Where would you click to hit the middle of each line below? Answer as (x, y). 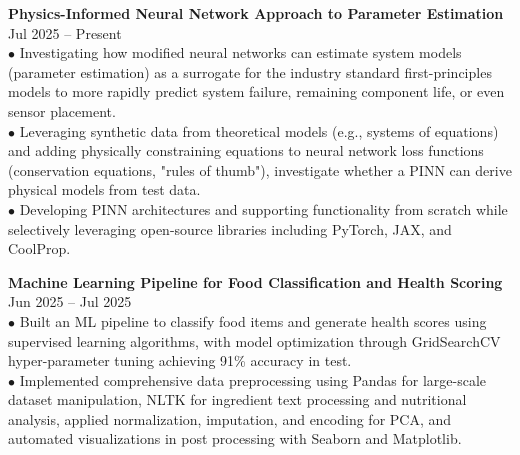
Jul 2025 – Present (65, 32)
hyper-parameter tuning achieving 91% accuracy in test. (180, 360)
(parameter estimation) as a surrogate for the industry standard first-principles (250, 71)
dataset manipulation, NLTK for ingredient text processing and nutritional (237, 399)
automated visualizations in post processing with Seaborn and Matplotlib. (235, 438)
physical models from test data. (104, 189)
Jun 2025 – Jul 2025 (70, 301)
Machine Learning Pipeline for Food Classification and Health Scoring (255, 281)
